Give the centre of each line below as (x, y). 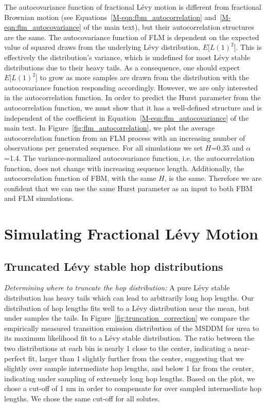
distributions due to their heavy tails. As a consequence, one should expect (122, 67)
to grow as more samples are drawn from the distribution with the (144, 77)
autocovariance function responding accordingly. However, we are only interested (131, 87)
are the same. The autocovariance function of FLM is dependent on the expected (132, 37)
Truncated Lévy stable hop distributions (114, 266)
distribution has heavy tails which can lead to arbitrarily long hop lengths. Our (129, 298)
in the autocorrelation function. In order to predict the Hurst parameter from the (132, 97)
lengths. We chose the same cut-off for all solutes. (82, 398)
